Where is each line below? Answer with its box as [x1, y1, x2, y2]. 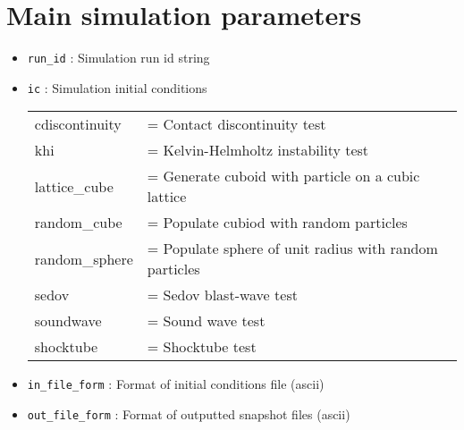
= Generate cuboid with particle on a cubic [147, 165, 420, 187]
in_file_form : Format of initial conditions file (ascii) [27, 375, 325, 393]
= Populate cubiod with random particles [147, 212, 408, 233]
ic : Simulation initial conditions [27, 78, 207, 97]
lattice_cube [34, 175, 114, 197]
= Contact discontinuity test [147, 114, 326, 135]
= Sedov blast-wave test [147, 284, 298, 306]
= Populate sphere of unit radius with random [147, 238, 438, 259]
